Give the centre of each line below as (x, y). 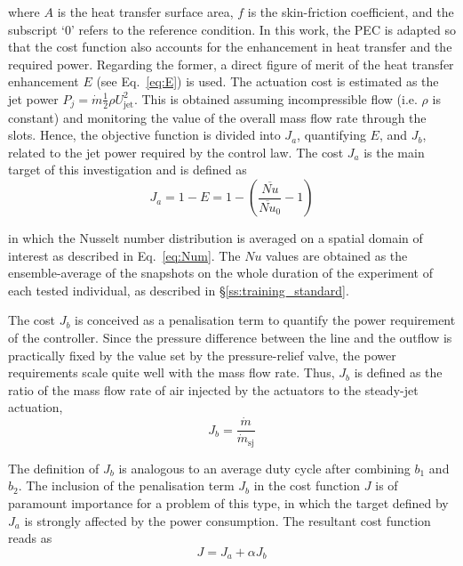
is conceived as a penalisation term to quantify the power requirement (265, 320)
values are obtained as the (337, 255)
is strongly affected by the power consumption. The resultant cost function (228, 520)
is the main (394, 152)
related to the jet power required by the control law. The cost (176, 152)
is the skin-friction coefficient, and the (351, 12)
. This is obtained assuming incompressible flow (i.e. (275, 98)
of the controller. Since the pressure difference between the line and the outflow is (230, 338)
